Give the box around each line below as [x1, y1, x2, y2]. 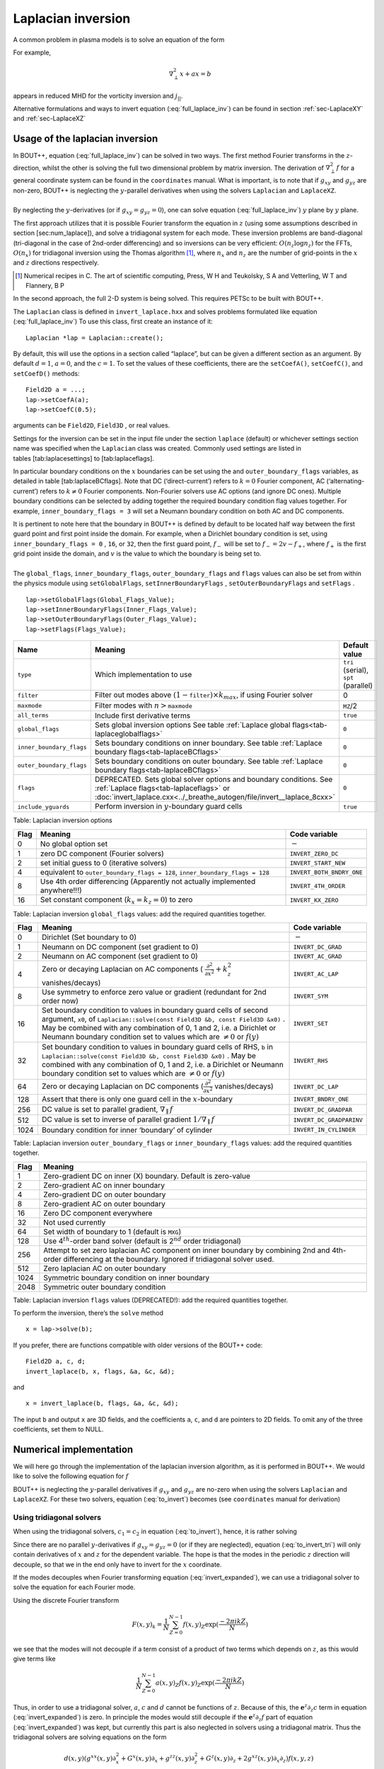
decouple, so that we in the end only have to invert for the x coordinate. [13, 1560, 222, 1569]
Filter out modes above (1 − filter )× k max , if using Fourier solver [94, 690, 313, 701]
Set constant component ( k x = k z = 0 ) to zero [40, 895, 193, 906]
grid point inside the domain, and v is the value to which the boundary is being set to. [13, 549, 262, 558]
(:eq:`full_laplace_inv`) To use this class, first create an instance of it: [13, 317, 214, 325]
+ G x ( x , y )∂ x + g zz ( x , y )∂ [120, 1753, 194, 1764]
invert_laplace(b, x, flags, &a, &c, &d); [25, 1367, 175, 1376]
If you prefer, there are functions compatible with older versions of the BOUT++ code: [13, 1341, 263, 1349]
